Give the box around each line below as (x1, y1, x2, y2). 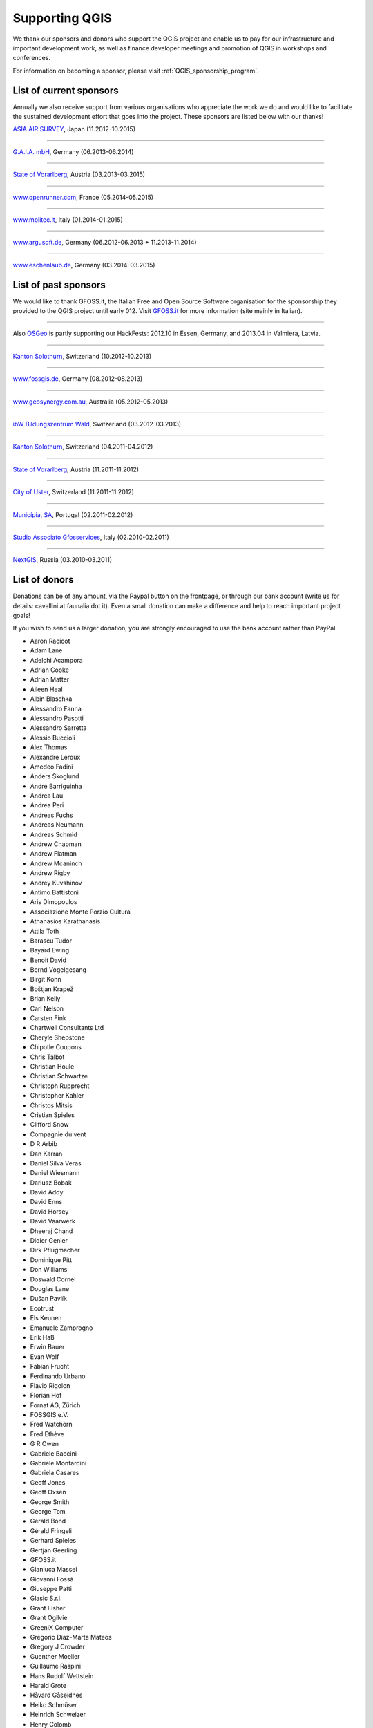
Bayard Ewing (30, 946, 70, 955)
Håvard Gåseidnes (30, 1691, 83, 1700)
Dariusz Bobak (30, 1178, 72, 1187)
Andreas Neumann (30, 820, 84, 829)
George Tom (30, 1507, 66, 1515)
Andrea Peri (30, 801, 64, 809)
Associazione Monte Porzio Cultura (30, 908, 131, 916)
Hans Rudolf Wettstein (30, 1671, 94, 1680)
